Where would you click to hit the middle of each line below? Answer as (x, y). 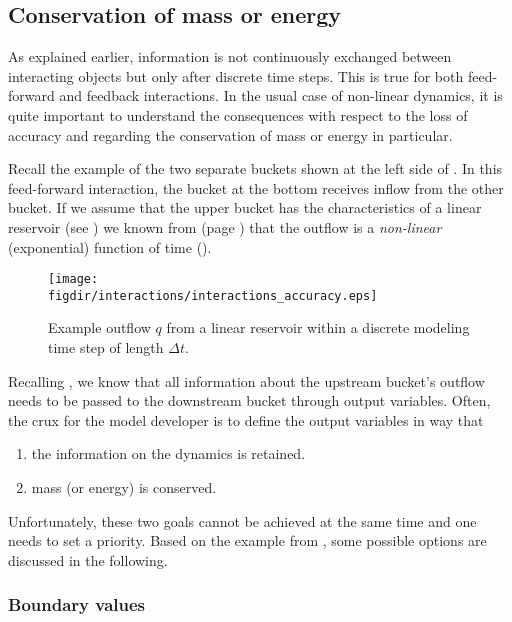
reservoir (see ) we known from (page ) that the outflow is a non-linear (225, 226)
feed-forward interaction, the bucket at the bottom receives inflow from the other (256, 187)
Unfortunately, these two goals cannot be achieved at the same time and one (242, 520)
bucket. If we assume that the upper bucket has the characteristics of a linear (245, 207)
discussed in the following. (88, 559)
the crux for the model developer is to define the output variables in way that (246, 419)
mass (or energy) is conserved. (124, 487)
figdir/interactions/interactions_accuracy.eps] (213, 295)
